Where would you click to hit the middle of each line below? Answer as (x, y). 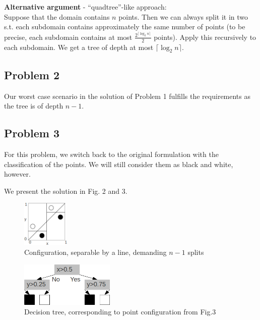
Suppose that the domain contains (57, 16)
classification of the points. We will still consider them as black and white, (119, 164)
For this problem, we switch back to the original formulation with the (111, 154)
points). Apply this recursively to (205, 37)
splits (196, 252)
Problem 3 (32, 133)
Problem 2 (32, 74)
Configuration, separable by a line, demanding (95, 252)
